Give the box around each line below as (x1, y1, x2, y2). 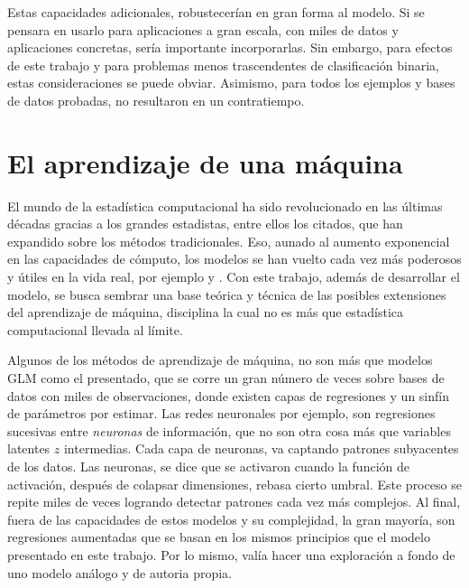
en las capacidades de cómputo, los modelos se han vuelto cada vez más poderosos (7, 249, 462, 268)
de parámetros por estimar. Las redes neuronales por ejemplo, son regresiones (7, 404, 436, 423)
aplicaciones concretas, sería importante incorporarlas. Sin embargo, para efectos (7, 38, 453, 57)
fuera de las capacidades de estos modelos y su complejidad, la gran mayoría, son (7, 509, 455, 528)
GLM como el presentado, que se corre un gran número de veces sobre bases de (7, 369, 445, 387)
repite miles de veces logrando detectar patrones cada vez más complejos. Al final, (7, 492, 461, 511)
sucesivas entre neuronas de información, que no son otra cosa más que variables (7, 421, 451, 440)
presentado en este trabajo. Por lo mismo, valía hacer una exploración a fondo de (7, 545, 455, 564)
